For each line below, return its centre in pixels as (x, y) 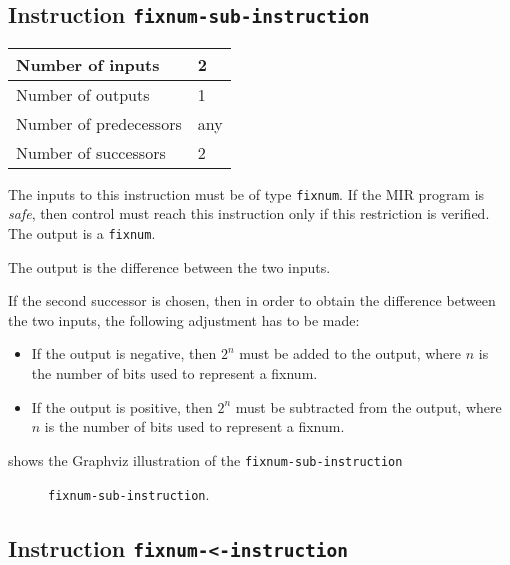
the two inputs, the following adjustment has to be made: (184, 319)
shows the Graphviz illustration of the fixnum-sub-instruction (205, 459)
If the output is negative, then (124, 353)
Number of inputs (88, 64)
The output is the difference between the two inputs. (169, 266)
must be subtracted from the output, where (368, 406)
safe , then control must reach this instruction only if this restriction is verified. (249, 213)
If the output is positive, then (122, 406)
